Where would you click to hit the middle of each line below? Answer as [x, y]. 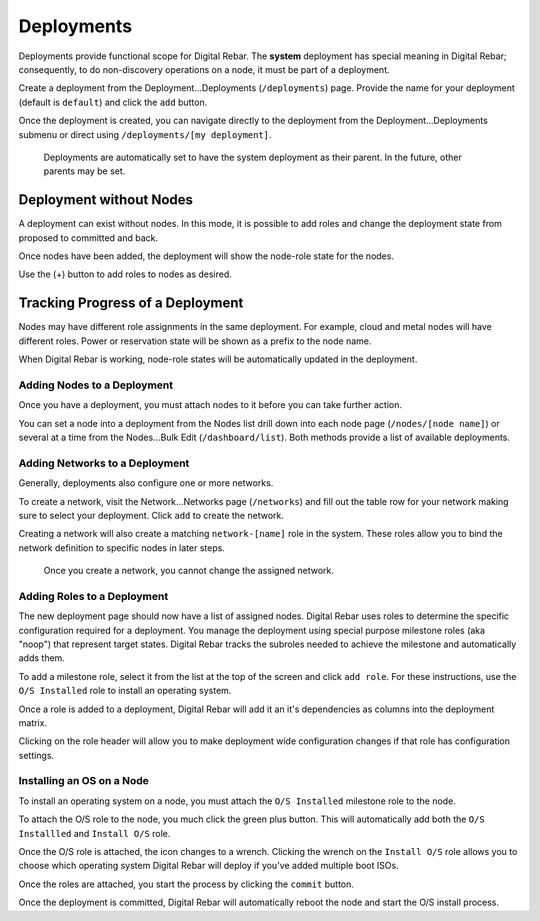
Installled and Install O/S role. [94, 833]
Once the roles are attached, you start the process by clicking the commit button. [186, 884]
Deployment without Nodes [106, 200]
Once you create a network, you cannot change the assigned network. [189, 571]
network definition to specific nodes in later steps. [121, 547]
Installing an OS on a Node [83, 781]
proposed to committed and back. [88, 237]
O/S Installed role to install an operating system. [125, 691]
